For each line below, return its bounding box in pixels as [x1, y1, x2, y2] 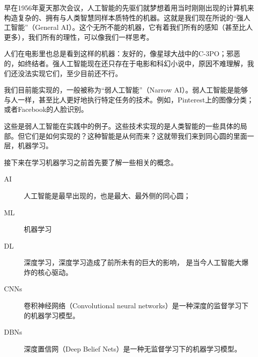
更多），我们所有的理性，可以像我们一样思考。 [4, 31, 153, 42]
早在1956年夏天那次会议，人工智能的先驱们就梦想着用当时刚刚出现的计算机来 [4, 2, 254, 12]
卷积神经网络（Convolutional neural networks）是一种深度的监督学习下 [24, 300, 249, 311]
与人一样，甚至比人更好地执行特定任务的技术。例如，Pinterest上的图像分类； [4, 94, 254, 104]
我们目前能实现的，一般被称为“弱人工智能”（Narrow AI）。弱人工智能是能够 [4, 85, 248, 95]
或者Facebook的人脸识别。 [4, 104, 88, 114]
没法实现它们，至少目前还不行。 [17, 68, 122, 78]
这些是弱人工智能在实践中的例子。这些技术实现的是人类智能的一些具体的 [4, 120, 240, 131]
